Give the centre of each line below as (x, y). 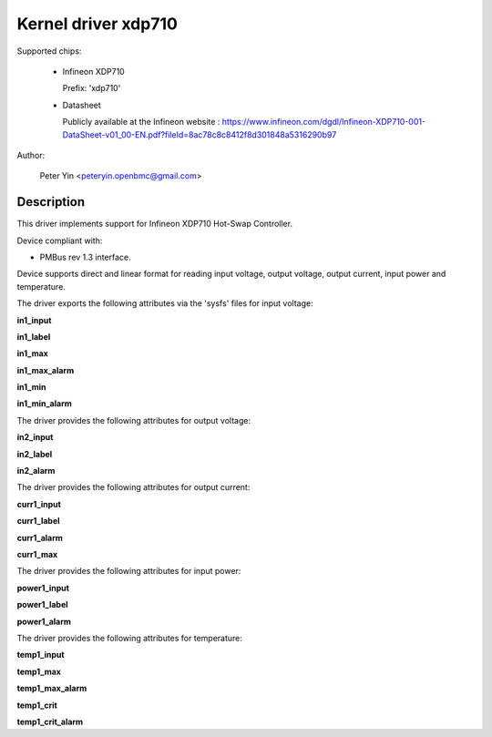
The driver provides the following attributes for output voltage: (133, 420)
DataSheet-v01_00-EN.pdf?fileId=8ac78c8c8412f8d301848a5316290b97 (200, 134)
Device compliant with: (60, 241)
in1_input (34, 320)
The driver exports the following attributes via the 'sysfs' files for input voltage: (165, 303)
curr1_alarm (40, 537)
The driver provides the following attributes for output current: (133, 487)
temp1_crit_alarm (50, 722)
